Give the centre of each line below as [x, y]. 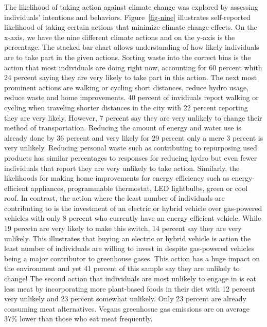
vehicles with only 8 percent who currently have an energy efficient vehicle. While [133, 218]
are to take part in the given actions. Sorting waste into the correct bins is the [128, 57]
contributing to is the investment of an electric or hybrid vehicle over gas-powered [133, 208]
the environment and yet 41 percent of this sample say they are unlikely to [122, 268]
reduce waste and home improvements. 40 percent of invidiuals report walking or [131, 97]
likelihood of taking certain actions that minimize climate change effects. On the [131, 27]
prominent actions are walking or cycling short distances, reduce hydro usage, [127, 87]
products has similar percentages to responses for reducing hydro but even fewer [131, 157]
